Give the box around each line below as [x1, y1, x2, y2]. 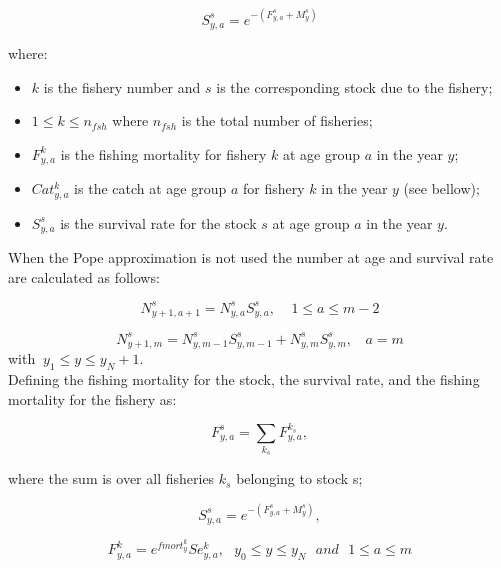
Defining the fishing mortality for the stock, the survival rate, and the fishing [8, 368, 480, 389]
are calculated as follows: [8, 266, 160, 287]
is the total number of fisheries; [181, 110, 373, 131]
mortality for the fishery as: [8, 388, 177, 409]
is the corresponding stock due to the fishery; [216, 76, 493, 97]
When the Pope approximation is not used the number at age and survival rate [8, 247, 494, 268]
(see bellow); [403, 178, 480, 199]
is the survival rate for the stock [60, 212, 257, 233]
